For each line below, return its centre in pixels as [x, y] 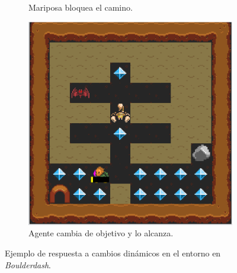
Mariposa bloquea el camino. [81, 7]
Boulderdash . [28, 264]
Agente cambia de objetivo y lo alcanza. [101, 233]
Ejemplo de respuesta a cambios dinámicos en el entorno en [113, 253]
